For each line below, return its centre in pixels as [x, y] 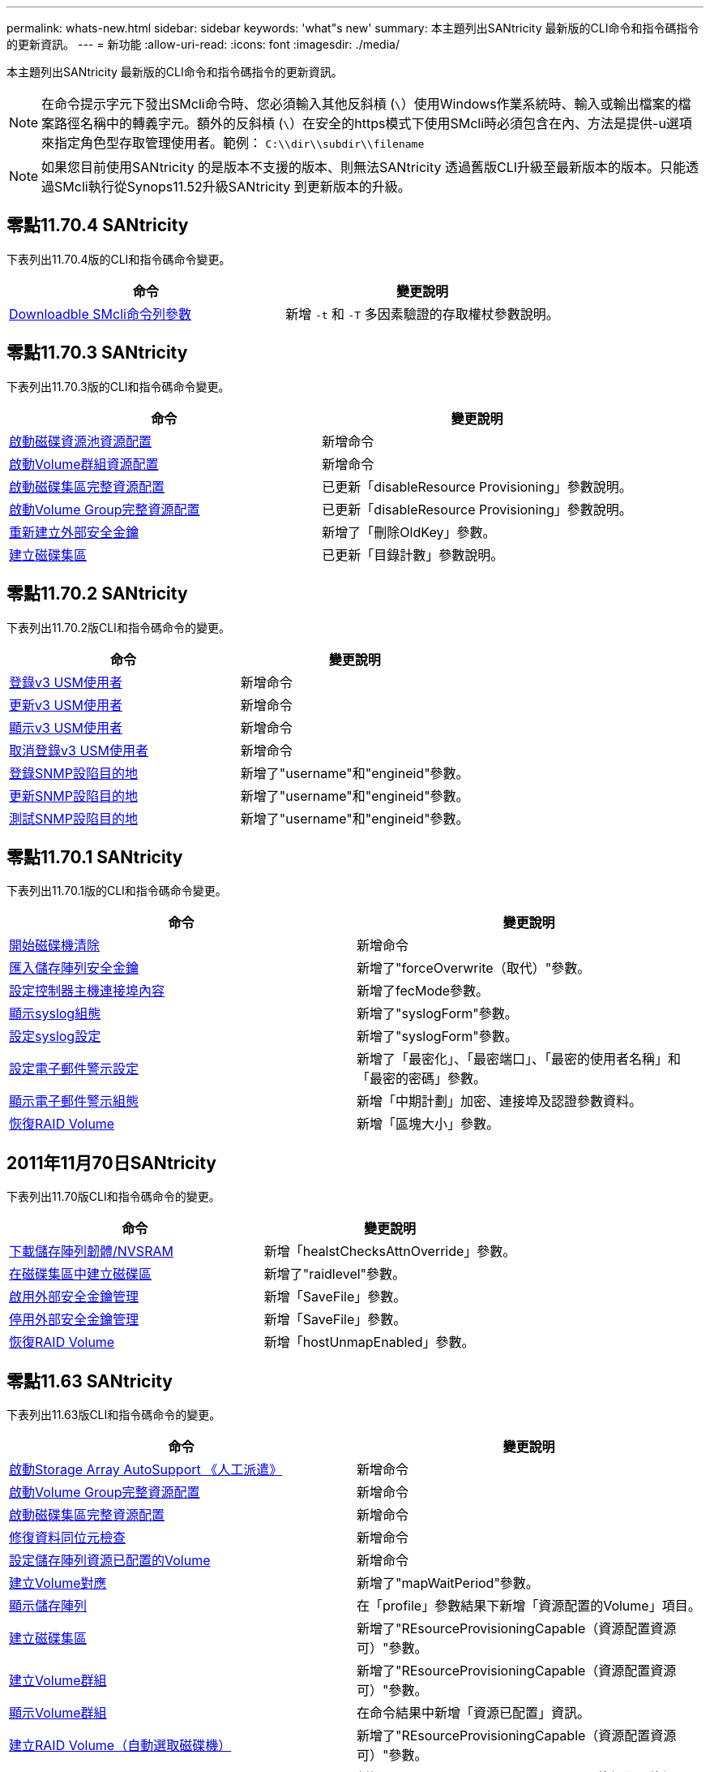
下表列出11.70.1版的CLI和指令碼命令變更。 [117, 891]
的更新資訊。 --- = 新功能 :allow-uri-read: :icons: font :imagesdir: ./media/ [203, 44]
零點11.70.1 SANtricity [95, 857]
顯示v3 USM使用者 [66, 727]
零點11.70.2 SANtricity [97, 594]
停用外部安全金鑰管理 [74, 1320]
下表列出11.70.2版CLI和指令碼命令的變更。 [118, 627]
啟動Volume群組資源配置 [84, 464]
